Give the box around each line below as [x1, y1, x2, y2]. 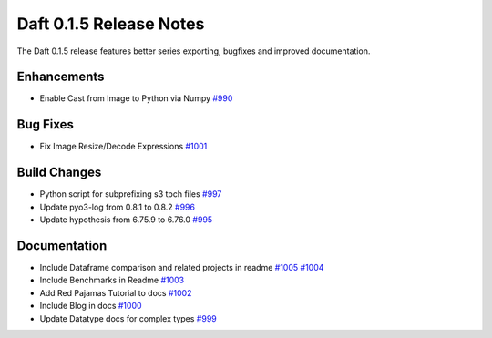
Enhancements [16, 69, 105, 85]
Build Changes [16, 165, 102, 180]
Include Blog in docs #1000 [39, 301, 142, 312]
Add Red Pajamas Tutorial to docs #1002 [39, 287, 192, 298]
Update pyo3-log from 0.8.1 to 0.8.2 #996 [39, 201, 196, 212]
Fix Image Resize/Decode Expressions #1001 [39, 141, 208, 152]
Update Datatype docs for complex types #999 [39, 312, 218, 323]
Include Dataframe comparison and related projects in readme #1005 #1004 [39, 261, 324, 272]
